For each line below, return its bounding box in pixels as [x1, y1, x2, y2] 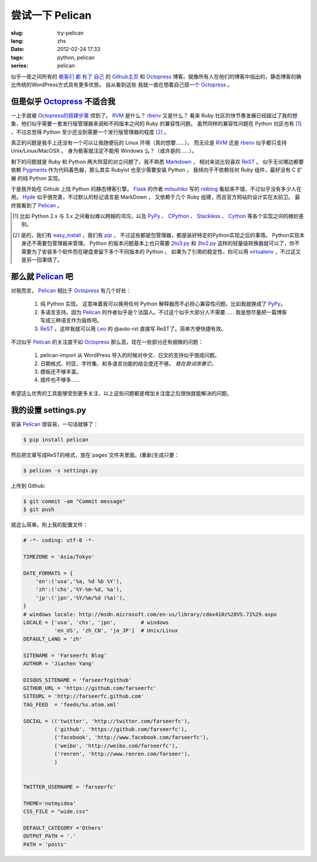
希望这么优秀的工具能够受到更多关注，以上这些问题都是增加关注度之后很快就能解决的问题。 [11, 389, 232, 396]
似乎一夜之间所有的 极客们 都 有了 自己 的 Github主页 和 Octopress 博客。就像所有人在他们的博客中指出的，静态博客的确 [11, 73, 302, 80]
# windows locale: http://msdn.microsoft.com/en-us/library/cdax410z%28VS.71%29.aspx [23, 611, 277, 618]
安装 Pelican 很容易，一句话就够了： [11, 420, 99, 427]
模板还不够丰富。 [40, 368, 82, 375]
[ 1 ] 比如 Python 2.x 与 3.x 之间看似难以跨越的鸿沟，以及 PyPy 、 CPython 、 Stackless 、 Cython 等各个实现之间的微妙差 [12, 213, 305, 220]
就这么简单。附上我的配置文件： [11, 521, 88, 528]
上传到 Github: [11, 482, 46, 489]
